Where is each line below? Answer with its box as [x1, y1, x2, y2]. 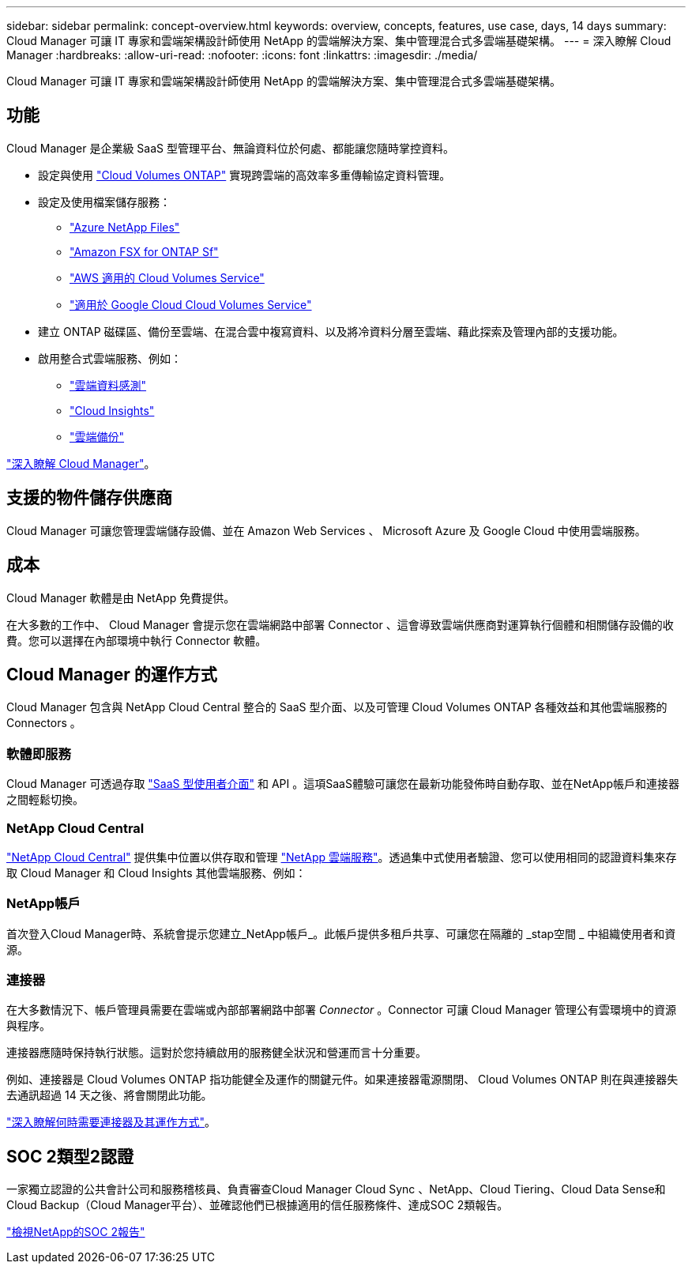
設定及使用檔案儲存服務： [38, 194, 171, 209]
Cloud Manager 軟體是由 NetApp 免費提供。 [6, 590, 235, 605]
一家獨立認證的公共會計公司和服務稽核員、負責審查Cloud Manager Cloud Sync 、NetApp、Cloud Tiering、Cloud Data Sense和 [6, 1182, 666, 1197]
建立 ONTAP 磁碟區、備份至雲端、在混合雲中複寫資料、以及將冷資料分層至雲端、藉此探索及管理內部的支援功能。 [38, 324, 624, 338]
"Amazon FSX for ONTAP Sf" [70, 244, 219, 258]
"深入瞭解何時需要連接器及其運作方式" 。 [6, 1115, 216, 1129]
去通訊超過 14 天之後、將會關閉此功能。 [6, 1088, 212, 1102]
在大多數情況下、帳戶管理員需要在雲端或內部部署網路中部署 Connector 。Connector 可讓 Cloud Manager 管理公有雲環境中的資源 [6, 1003, 676, 1017]
